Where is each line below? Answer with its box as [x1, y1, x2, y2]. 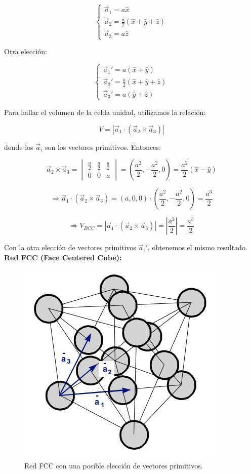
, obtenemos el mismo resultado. [147, 242, 247, 253]
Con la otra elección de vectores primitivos [4, 242, 136, 253]
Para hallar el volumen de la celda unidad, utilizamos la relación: [4, 106, 206, 117]
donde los [4, 141, 33, 152]
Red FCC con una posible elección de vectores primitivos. [24, 460, 203, 470]
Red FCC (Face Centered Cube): [4, 252, 122, 262]
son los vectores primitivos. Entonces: [45, 141, 161, 152]
